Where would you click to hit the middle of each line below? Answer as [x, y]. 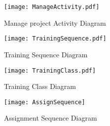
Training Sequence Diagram [46, 54]
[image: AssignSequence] [45, 102]
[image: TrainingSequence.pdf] [55, 39]
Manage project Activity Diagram [55, 22]
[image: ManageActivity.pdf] [52, 7]
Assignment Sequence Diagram [51, 118]
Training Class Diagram [40, 86]
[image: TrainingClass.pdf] [50, 70]
